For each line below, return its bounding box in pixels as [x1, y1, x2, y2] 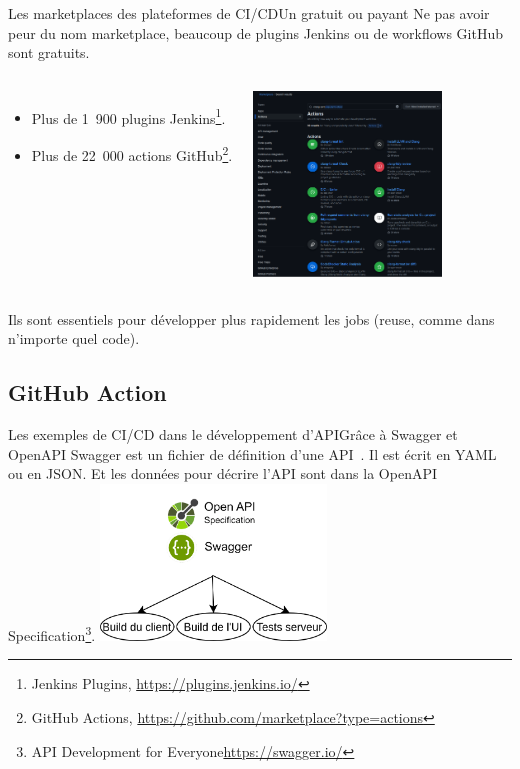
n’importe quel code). [8, 328, 140, 349]
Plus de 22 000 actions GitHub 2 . [31, 142, 233, 165]
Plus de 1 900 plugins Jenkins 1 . [31, 104, 226, 128]
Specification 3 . [8, 622, 96, 645]
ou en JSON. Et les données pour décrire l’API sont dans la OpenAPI [8, 463, 438, 484]
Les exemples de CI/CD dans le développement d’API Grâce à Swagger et [8, 424, 458, 445]
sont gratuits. [8, 42, 90, 63]
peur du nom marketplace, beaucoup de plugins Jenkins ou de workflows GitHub [8, 22, 503, 43]
